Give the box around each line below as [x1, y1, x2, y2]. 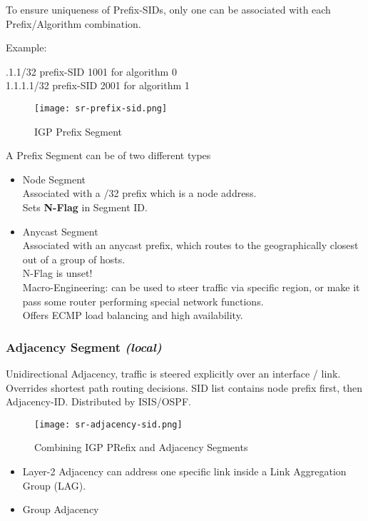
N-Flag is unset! [22, 265, 93, 280]
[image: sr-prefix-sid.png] [34, 103, 168, 113]
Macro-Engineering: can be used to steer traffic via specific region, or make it [22, 279, 360, 294]
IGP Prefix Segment [34, 123, 123, 138]
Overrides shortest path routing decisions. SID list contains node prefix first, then [6, 380, 363, 395]
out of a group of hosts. [22, 251, 126, 266]
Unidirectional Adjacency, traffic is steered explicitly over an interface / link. [6, 365, 341, 380]
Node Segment [22, 171, 86, 186]
